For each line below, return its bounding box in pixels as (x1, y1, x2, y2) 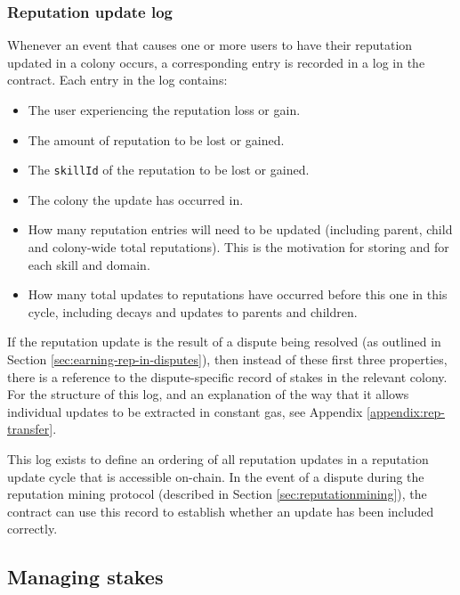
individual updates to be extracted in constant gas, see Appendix (7, 402, 363, 420)
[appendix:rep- (367, 402, 446, 420)
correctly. (7, 519, 58, 538)
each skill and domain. (28, 255, 150, 273)
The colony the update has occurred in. (28, 190, 244, 208)
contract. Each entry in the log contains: (7, 70, 228, 89)
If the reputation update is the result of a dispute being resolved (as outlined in (7, 332, 441, 351)
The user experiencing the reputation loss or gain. (28, 101, 301, 118)
